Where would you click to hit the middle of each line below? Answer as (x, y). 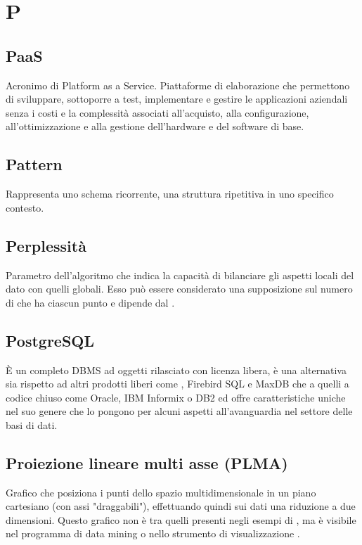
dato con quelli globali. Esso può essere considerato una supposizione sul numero (179, 289)
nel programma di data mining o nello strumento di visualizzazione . (153, 533)
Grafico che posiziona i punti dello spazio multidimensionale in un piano (161, 492)
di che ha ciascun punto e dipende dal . (90, 302)
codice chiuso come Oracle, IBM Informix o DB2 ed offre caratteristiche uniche (176, 397)
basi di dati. (32, 424)
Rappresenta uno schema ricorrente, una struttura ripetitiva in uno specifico (170, 194)
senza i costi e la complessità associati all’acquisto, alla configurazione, (157, 112)
